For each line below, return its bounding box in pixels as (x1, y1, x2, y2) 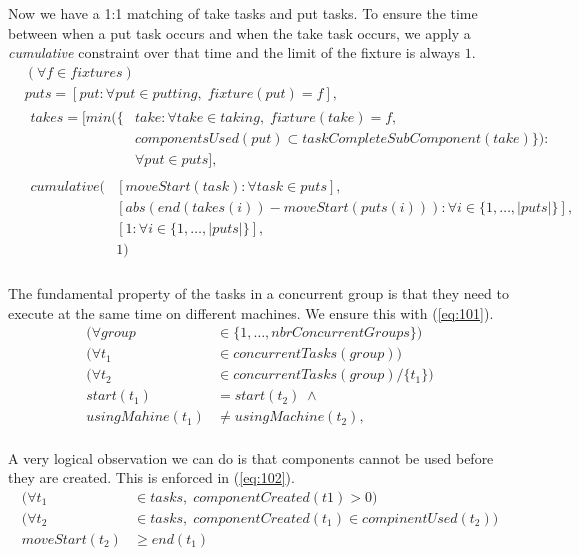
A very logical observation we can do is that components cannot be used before (8, 447, 494, 468)
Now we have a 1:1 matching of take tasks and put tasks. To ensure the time (8, 3, 478, 23)
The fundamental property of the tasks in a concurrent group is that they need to (8, 283, 509, 304)
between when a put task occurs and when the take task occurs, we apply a (8, 22, 471, 43)
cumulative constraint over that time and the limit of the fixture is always (8, 42, 460, 63)
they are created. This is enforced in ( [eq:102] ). (8, 467, 295, 488)
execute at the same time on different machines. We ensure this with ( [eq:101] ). (8, 302, 494, 323)
